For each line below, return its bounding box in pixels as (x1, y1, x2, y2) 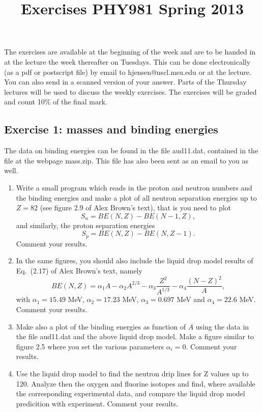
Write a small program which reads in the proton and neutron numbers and (16, 182, 252, 193)
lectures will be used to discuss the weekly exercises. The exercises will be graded (4, 86, 257, 97)
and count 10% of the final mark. (4, 96, 107, 107)
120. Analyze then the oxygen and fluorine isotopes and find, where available (16, 378, 255, 389)
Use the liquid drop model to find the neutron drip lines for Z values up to (16, 368, 249, 378)
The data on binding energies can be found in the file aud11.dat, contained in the (4, 145, 258, 156)
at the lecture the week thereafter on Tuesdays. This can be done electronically (4, 56, 251, 67)
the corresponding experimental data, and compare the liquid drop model (16, 388, 245, 399)
